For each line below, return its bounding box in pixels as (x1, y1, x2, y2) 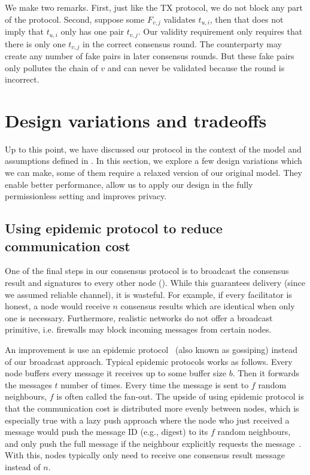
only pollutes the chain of (5, 61, 98, 74)
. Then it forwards (232, 367, 300, 379)
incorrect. (5, 73, 39, 86)
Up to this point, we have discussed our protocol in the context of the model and (5, 142, 302, 155)
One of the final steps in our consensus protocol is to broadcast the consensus (5, 264, 289, 277)
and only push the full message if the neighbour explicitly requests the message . (5, 437, 302, 449)
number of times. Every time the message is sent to (60, 378, 249, 391)
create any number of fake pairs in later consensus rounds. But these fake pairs (5, 49, 294, 62)
